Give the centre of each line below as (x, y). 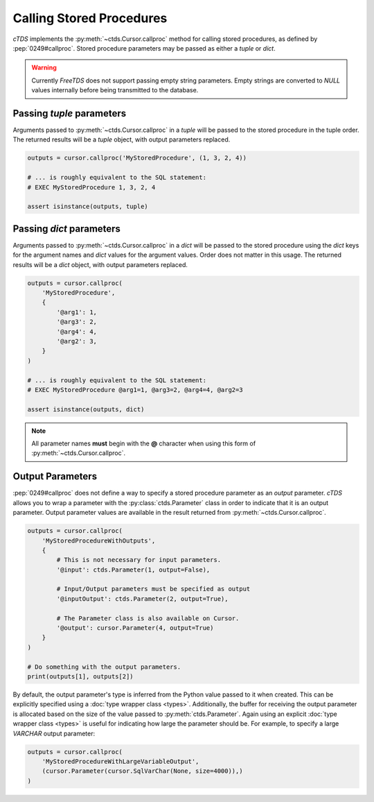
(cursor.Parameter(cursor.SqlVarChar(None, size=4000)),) (142, 771)
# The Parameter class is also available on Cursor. (148, 618)
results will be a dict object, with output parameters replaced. (100, 264)
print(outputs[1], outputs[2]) (81, 676)
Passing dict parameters (67, 229)
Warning (44, 68)
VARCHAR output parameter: (54, 733)
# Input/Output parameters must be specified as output (153, 589)
